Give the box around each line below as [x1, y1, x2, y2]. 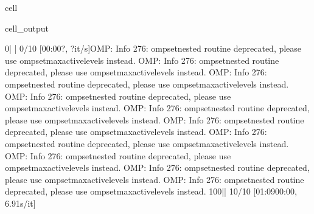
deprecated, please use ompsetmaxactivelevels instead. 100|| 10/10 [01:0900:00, [5, 185, 297, 198]
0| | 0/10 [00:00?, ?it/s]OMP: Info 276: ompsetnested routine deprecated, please [5, 42, 302, 55]
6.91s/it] [5, 196, 36, 209]
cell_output [5, 21, 49, 34]
